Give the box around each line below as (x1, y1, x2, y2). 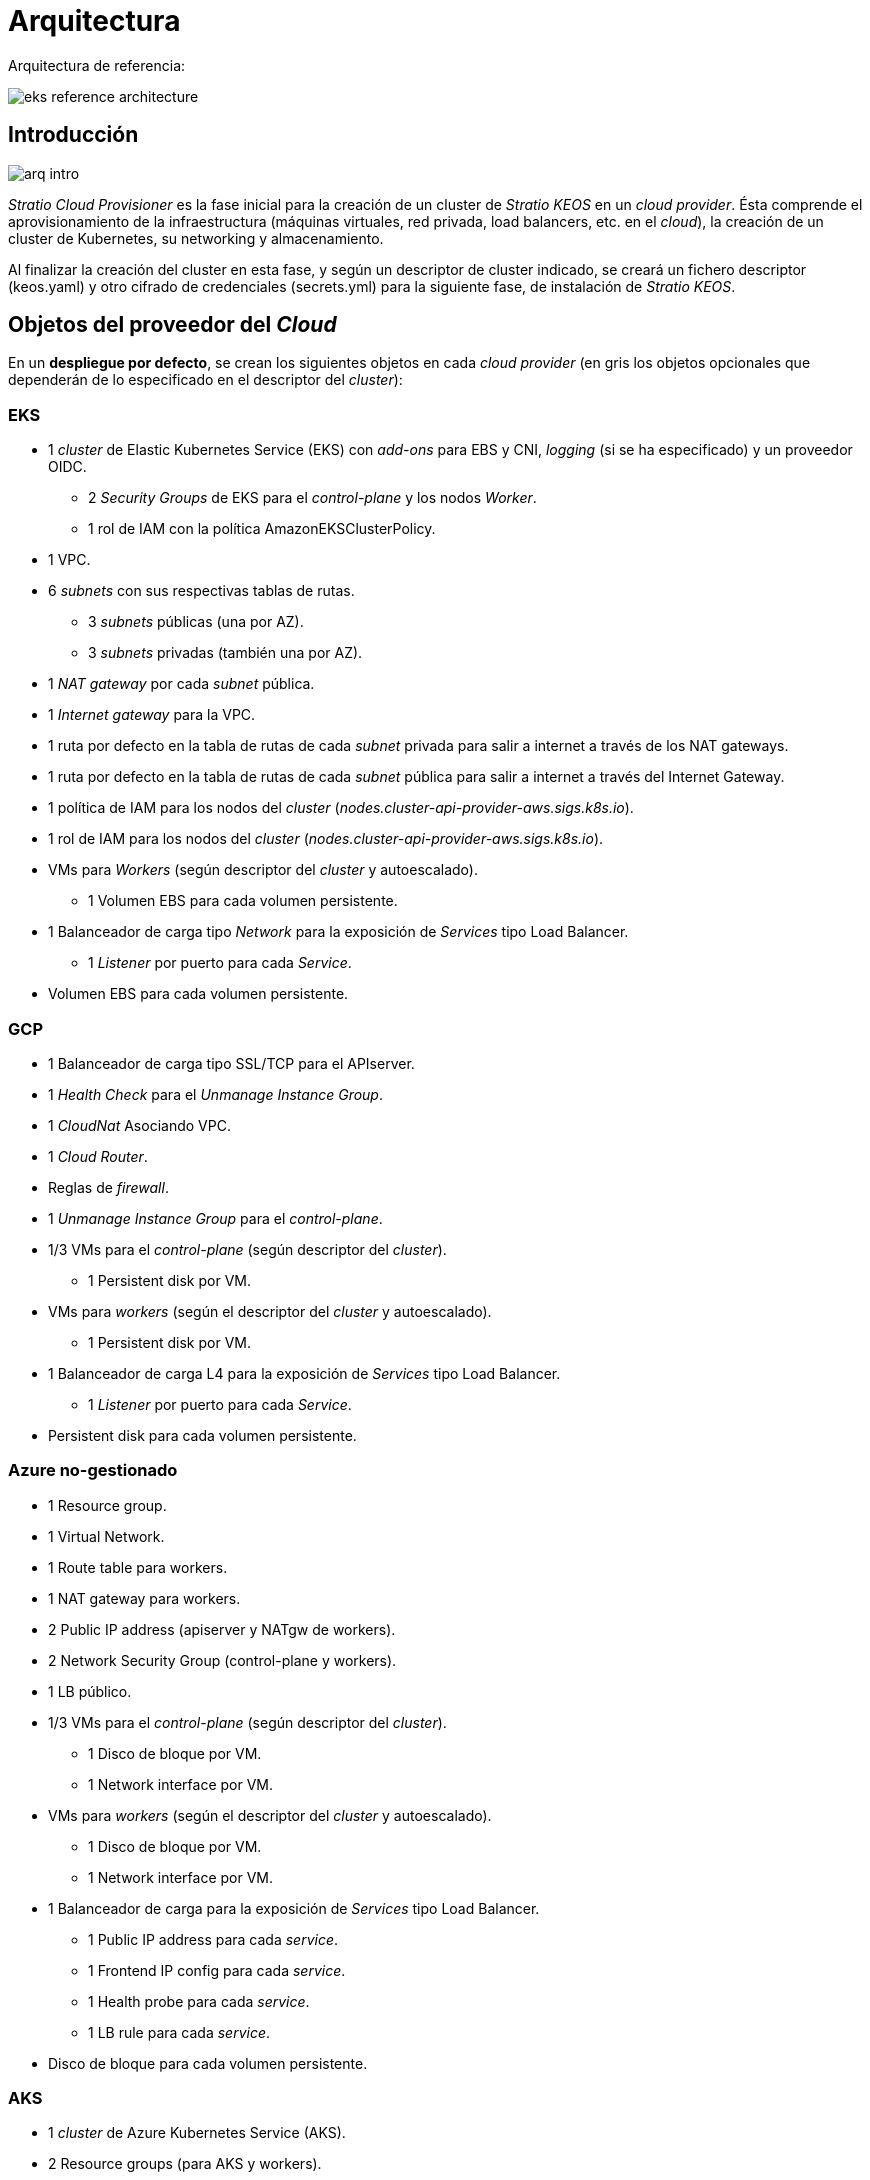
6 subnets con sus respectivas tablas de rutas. (48, 582, 355, 600)
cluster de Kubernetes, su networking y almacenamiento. (8, 229, 384, 247)
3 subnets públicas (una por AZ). (88, 613, 304, 631)
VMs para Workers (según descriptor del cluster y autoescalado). (48, 861, 478, 879)
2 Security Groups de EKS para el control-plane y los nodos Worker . (88, 489, 537, 507)
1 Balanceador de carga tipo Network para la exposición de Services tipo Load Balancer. (48, 923, 629, 941)
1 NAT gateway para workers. (48, 1589, 241, 1607)
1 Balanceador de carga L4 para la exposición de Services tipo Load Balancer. (48, 1364, 561, 1382)
